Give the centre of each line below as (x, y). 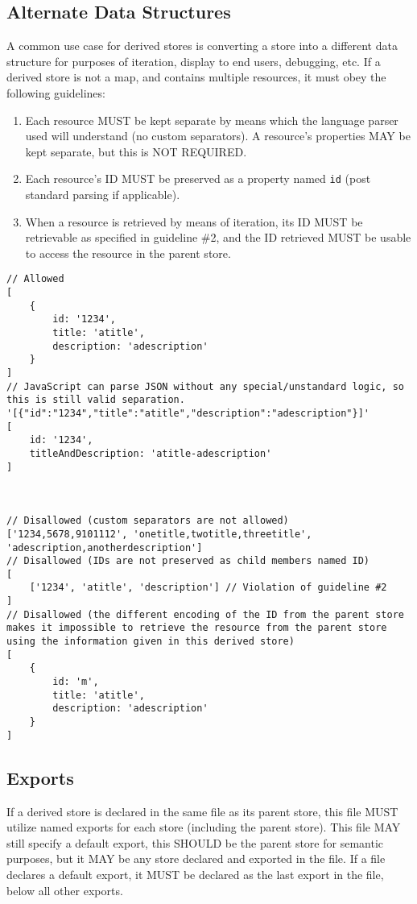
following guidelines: (56, 92)
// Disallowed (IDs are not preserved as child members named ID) (188, 561)
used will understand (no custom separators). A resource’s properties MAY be (218, 136)
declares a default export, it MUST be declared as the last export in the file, (195, 874)
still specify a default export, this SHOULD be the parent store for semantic (195, 842)
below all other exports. (65, 890)
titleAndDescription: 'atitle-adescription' (151, 453)
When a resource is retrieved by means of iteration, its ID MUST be (194, 221)
